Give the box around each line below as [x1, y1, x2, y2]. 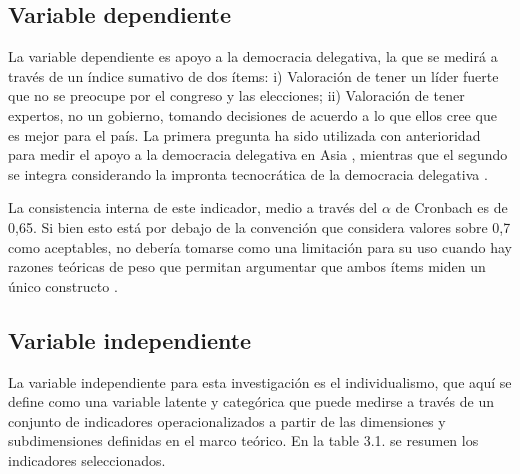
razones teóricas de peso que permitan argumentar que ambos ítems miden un [8, 256, 486, 277]
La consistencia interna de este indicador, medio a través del [8, 197, 378, 218]
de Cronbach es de [395, 197, 508, 218]
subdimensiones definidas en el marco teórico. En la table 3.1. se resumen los [8, 430, 479, 451]
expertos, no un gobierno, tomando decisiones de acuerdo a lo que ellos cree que [8, 104, 497, 125]
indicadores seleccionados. [8, 449, 166, 470]
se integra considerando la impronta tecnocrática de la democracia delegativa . [8, 163, 488, 184]
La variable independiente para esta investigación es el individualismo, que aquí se [8, 371, 512, 392]
